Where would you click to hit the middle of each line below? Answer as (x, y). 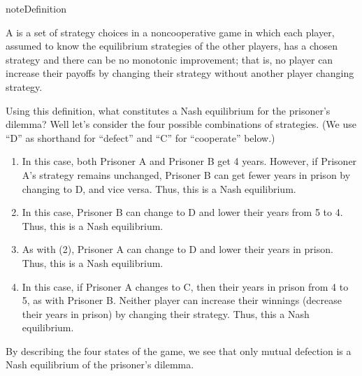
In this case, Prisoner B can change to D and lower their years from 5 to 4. (182, 212)
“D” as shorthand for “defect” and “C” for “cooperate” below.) (140, 137)
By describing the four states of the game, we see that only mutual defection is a (179, 350)
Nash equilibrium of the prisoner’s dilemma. (100, 364)
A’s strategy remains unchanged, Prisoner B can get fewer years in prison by (186, 174)
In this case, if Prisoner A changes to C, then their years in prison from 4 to (185, 286)
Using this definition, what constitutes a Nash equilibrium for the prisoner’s (168, 110)
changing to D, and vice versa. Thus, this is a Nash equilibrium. (159, 188)
